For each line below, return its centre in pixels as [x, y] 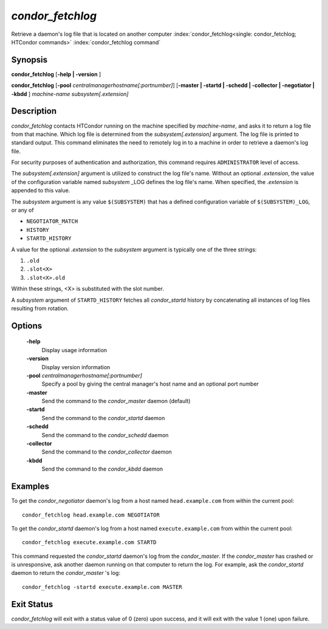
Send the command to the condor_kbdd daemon [102, 469]
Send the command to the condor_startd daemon [103, 418]
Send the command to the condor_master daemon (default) [116, 401]
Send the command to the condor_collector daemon [107, 452]
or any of [22, 210]
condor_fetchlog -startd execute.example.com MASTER [102, 587]
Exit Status [32, 604]
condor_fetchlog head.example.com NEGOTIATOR [91, 515]
